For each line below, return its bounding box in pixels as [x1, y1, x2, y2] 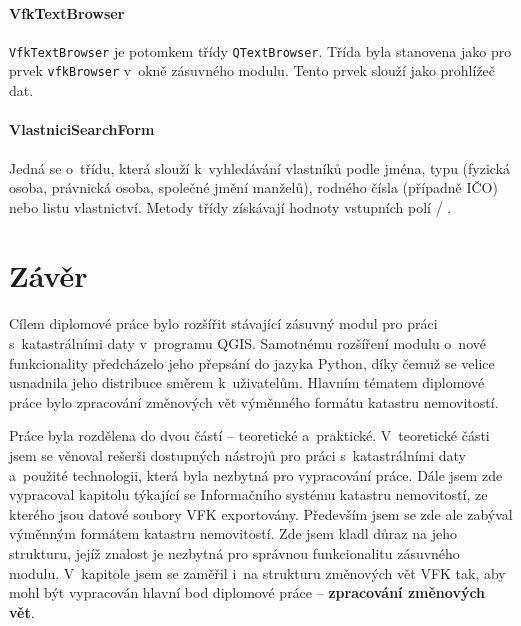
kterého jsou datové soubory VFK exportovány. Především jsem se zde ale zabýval [9, 503, 513, 524]
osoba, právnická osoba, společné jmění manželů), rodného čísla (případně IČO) [9, 177, 498, 198]
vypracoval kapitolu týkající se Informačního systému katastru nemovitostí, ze [9, 484, 488, 505]
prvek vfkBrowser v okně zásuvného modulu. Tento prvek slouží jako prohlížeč [9, 60, 496, 81]
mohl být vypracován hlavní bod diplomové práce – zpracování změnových [9, 582, 486, 603]
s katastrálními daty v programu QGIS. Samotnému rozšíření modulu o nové [9, 333, 486, 353]
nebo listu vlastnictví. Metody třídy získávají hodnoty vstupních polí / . [9, 196, 452, 217]
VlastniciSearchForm [9, 119, 155, 140]
